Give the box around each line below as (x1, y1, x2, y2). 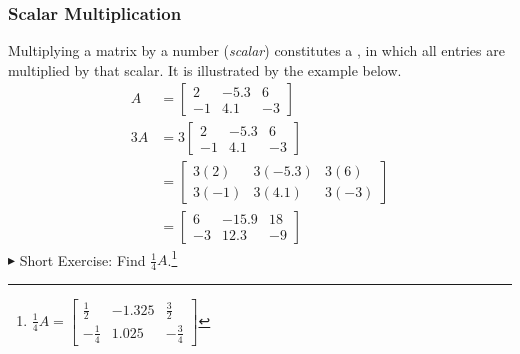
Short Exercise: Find (19, 249, 146, 270)
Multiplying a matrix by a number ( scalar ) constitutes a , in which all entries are (8, 40, 505, 61)
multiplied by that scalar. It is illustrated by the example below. (8, 59, 402, 80)
